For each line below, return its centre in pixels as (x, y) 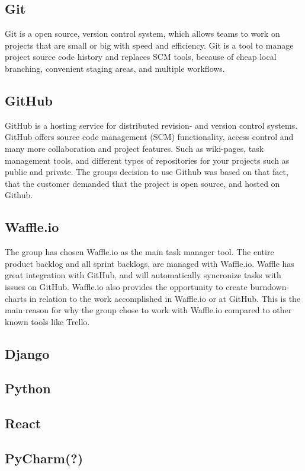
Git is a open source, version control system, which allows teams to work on (142, 34)
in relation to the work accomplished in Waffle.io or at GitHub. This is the (165, 298)
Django (27, 353)
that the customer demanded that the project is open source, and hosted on (142, 183)
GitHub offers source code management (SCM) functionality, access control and (149, 137)
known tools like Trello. (47, 321)
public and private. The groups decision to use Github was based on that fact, (147, 172)
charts (16, 298)
